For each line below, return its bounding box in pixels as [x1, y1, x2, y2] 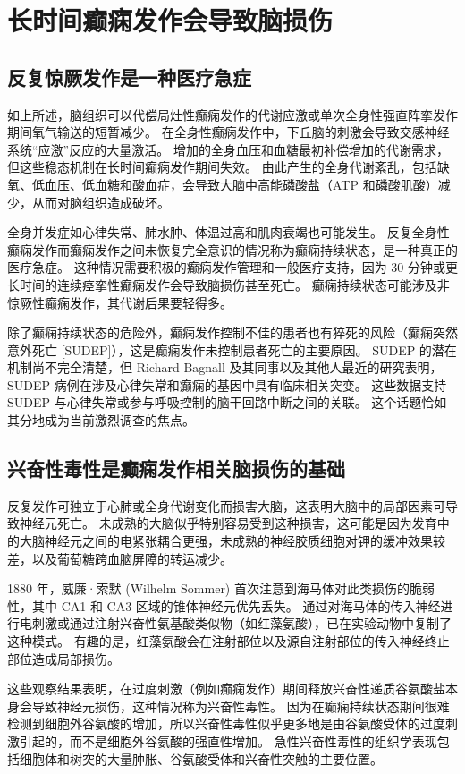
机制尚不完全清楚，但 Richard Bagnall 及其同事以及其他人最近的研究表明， [7, 358, 443, 377]
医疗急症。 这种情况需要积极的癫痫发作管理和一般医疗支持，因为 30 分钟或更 [7, 258, 458, 276]
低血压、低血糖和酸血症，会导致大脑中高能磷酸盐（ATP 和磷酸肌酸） [31, 174, 438, 193]
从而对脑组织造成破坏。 [31, 192, 170, 211]
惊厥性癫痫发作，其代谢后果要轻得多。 [7, 293, 232, 311]
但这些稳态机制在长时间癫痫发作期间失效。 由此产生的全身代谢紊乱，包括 [7, 157, 437, 176]
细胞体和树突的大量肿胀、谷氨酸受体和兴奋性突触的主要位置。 [19, 749, 383, 768]
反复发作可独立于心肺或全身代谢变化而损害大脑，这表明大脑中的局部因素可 [7, 496, 445, 515]
